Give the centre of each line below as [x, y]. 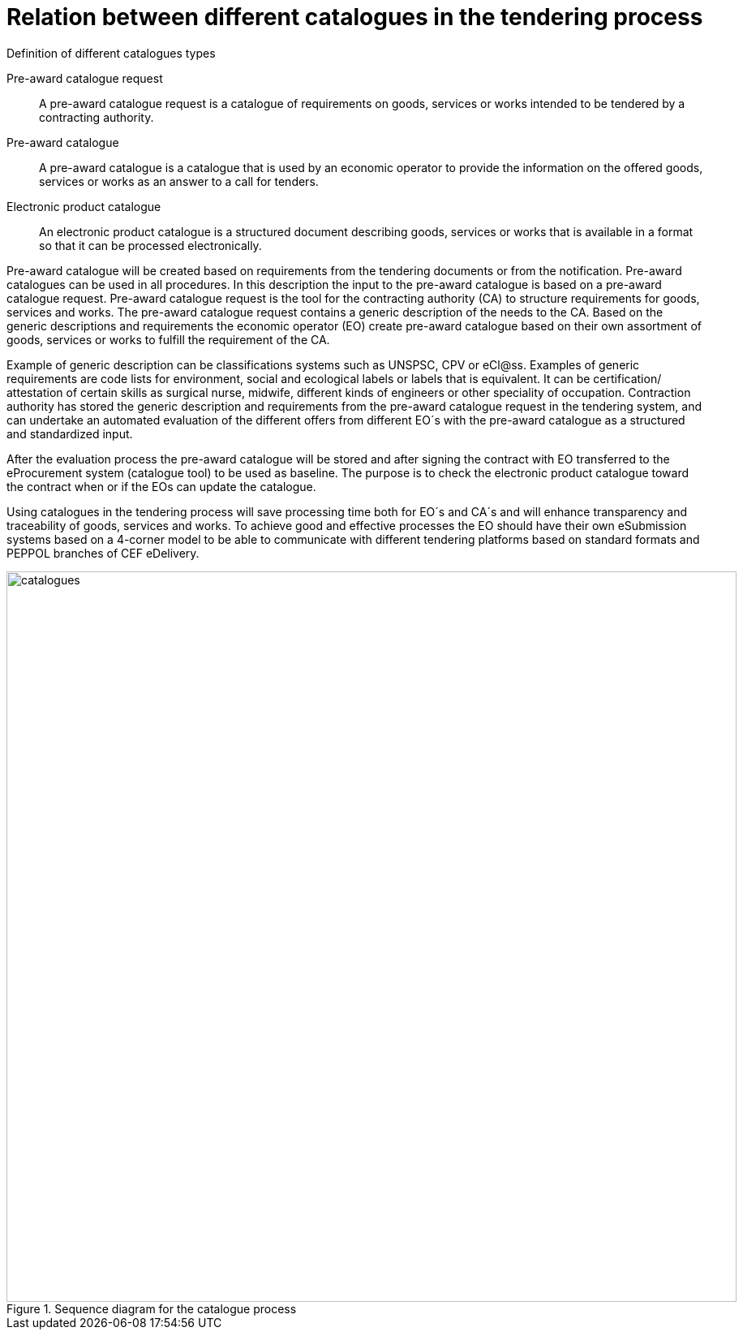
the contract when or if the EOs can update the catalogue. [161, 486]
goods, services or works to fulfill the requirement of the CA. [168, 339]
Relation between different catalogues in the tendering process [355, 17]
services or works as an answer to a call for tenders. [179, 181]
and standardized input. [70, 433]
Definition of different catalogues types [111, 53]
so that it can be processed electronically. [150, 245]
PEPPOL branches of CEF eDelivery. [103, 553]
